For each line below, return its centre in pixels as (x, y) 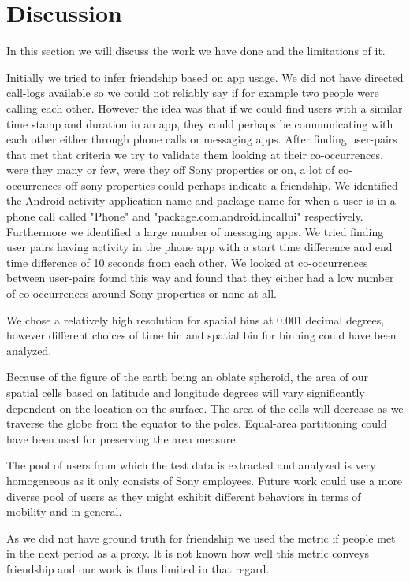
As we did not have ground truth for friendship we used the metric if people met (201, 538)
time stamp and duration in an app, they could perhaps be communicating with (200, 123)
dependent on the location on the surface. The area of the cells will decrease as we (205, 408)
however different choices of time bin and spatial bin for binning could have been (201, 335)
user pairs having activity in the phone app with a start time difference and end (199, 247)
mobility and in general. (64, 512)
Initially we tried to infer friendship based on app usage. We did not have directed (205, 77)
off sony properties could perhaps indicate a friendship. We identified (232, 185)
